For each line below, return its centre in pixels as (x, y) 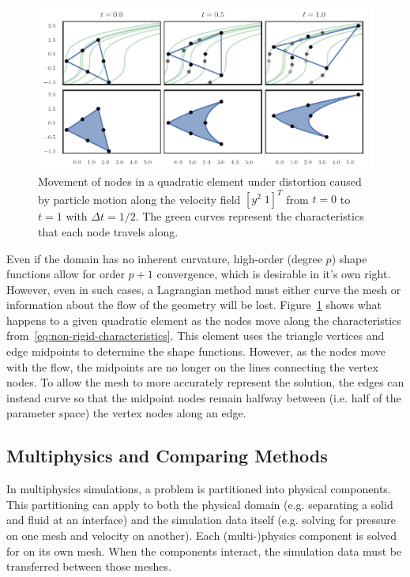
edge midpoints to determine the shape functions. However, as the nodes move (196, 351)
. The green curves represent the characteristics (250, 216)
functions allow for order (66, 274)
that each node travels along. (108, 231)
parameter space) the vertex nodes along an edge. (126, 413)
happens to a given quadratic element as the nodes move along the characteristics (204, 320)
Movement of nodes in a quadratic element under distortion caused (200, 181)
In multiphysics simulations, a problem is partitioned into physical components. (199, 489)
